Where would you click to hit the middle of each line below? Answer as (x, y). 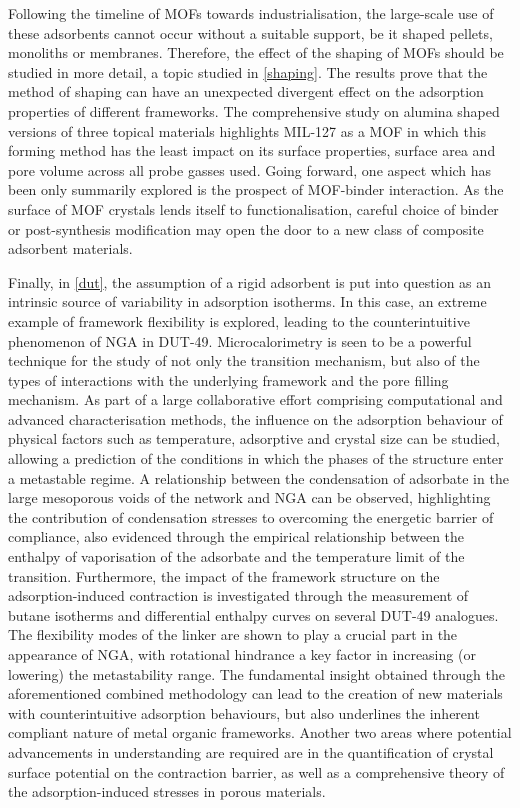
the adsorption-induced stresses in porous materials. (167, 791)
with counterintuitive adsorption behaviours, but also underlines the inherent (244, 712)
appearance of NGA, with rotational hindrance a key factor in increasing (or (242, 654)
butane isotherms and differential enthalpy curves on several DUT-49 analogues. (253, 614)
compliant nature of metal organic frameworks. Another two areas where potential (260, 732)
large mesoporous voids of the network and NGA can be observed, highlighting (249, 497)
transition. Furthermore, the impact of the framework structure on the (224, 575)
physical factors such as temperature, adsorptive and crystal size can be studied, (254, 438)
